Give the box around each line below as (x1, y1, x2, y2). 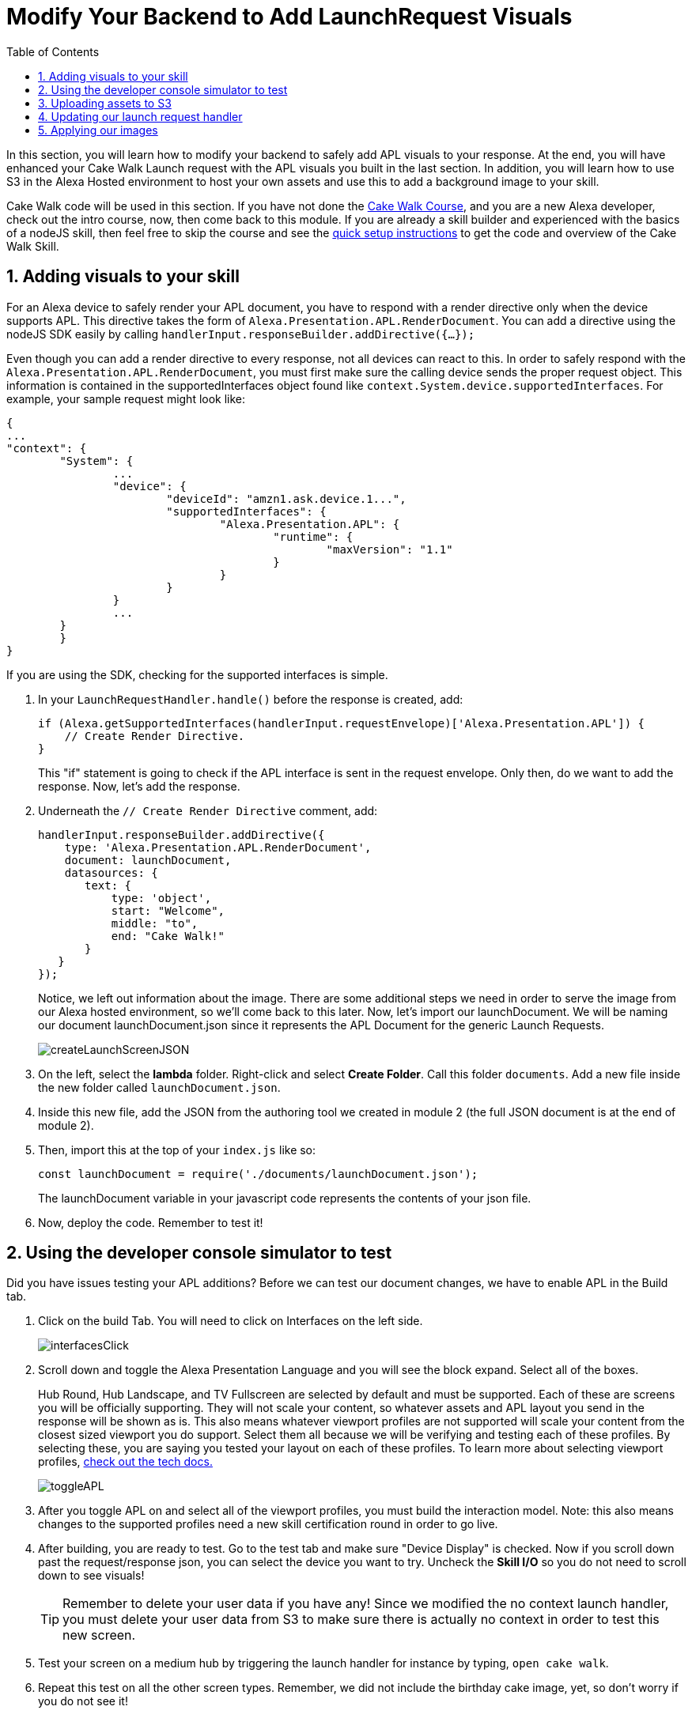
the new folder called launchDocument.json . (38, 1080, 281, 1094)
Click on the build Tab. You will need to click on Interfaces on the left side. (38, 1314, 423, 1328)
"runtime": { (273, 530, 354, 543)
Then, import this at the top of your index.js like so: (38, 1142, 316, 1157)
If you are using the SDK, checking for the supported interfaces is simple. (6, 667, 388, 681)
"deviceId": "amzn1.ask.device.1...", (166, 492, 407, 505)
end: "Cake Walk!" (111, 929, 225, 942)
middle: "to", (111, 916, 199, 930)
